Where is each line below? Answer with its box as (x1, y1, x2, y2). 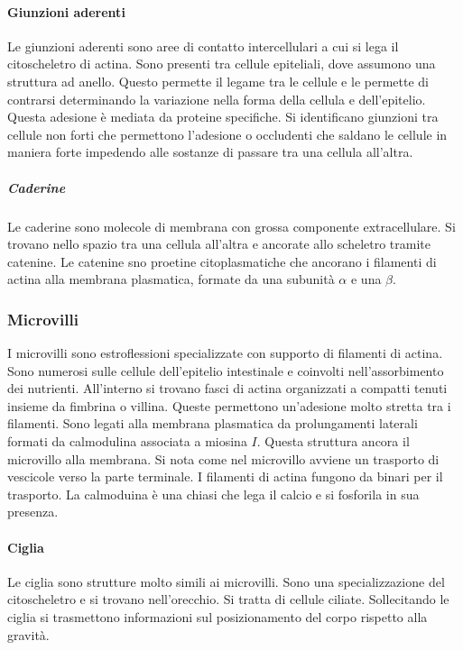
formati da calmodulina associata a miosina (7, 432, 247, 451)
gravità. (7, 625, 50, 644)
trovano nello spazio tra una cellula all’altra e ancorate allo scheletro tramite (7, 234, 431, 253)
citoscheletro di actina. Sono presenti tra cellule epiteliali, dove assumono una (7, 54, 436, 73)
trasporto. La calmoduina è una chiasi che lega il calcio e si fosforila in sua (7, 484, 420, 503)
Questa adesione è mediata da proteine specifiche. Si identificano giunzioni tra (7, 107, 439, 126)
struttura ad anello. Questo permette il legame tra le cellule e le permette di (7, 71, 429, 90)
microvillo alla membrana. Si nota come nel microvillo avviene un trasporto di (7, 449, 440, 468)
